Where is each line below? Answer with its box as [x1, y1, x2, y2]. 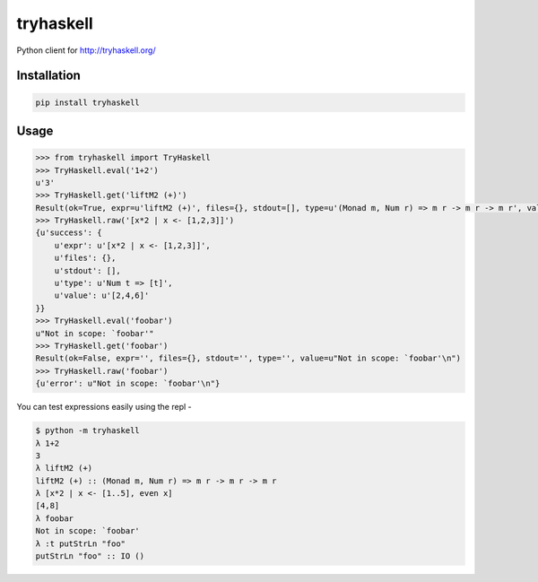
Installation [16, 68, 81, 83]
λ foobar [35, 513, 74, 524]
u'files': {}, [54, 253, 117, 264]
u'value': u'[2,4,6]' [54, 291, 150, 300]
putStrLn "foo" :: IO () [35, 552, 145, 561]
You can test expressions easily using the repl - [16, 402, 192, 413]
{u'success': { [35, 228, 102, 238]
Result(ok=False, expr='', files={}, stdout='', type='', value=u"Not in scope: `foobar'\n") [35, 353, 462, 363]
